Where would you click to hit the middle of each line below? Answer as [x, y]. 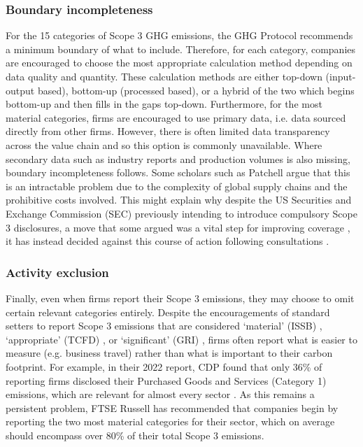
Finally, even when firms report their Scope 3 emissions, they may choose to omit [180, 298]
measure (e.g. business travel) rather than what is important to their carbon [169, 353]
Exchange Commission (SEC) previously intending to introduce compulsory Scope [181, 213]
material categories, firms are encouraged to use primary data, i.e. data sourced [176, 117]
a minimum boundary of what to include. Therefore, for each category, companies [181, 49]
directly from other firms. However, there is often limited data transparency [168, 131]
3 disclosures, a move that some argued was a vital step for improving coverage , [178, 227]
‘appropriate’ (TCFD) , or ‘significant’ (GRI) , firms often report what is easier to [181, 339]
